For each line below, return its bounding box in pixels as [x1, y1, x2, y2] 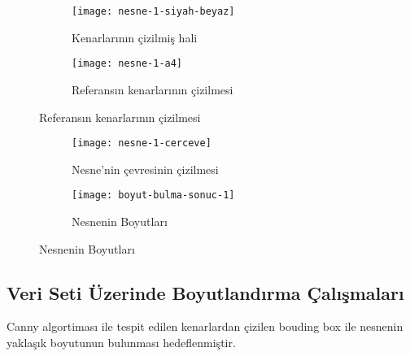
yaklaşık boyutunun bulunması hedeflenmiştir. [7, 333, 236, 350]
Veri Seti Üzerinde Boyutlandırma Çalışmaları [7, 280, 404, 305]
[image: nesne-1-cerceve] [72, 137, 212, 150]
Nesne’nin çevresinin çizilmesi [72, 160, 219, 177]
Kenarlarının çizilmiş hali [72, 28, 198, 46]
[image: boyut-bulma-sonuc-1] [72, 189, 235, 202]
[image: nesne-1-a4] [72, 58, 183, 70]
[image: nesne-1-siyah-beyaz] [72, 6, 235, 17]
